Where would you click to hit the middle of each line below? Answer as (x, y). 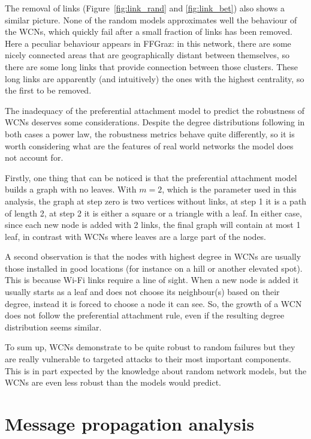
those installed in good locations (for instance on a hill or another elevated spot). (154, 268)
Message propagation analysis (130, 423)
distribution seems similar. (53, 327)
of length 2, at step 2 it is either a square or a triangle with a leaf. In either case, (153, 213)
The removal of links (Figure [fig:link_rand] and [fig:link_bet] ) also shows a (145, 8)
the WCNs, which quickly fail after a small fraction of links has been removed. (149, 31)
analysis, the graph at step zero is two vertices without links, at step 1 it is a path (156, 201)
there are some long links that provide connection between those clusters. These (152, 66)
